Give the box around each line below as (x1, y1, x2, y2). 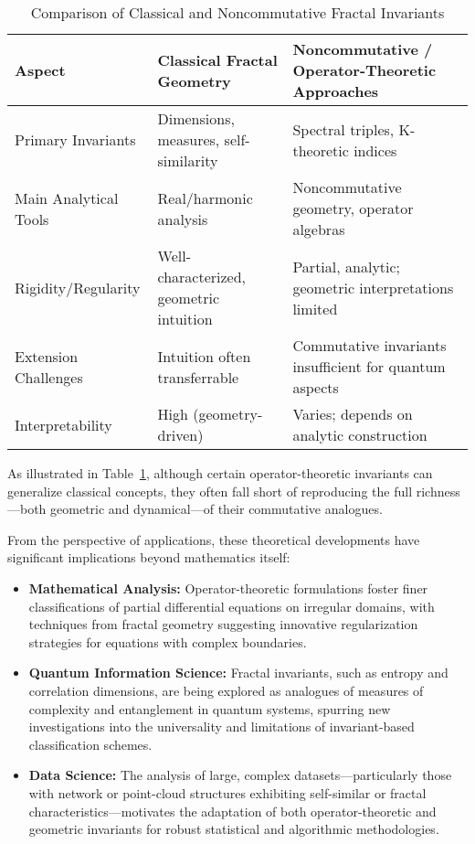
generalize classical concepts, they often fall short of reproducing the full (7, 481, 413, 500)
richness (416, 481, 460, 500)
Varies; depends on (292, 403, 413, 424)
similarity (157, 150, 218, 171)
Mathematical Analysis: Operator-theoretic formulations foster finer (28, 578, 428, 597)
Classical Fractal (157, 48, 278, 70)
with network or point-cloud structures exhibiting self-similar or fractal (28, 783, 427, 802)
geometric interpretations (292, 276, 454, 298)
